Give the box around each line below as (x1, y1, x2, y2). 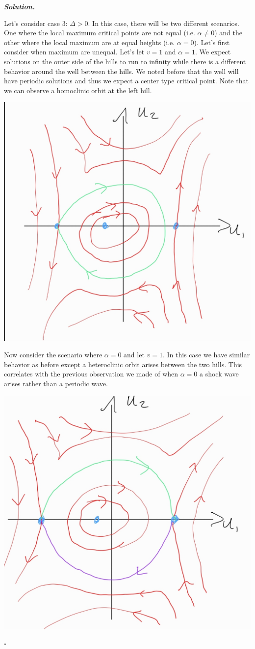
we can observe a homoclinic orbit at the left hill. (4, 85, 152, 95)
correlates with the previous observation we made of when (4, 369, 178, 379)
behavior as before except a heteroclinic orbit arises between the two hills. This (4, 359, 242, 369)
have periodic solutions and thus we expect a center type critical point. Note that (4, 75, 249, 86)
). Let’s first (194, 37, 230, 47)
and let (124, 349, 145, 360)
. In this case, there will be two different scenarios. (88, 18, 239, 28)
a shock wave (199, 369, 239, 379)
